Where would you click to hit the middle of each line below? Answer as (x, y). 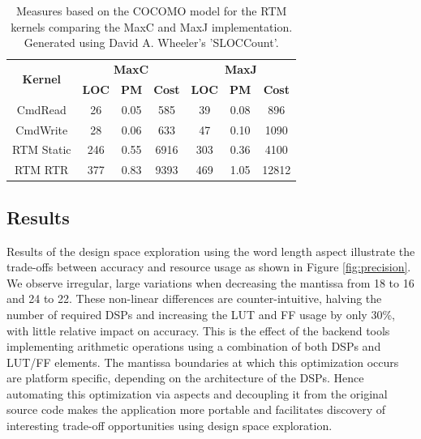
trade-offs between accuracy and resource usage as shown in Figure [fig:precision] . (209, 267)
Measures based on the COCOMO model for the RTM (151, 11)
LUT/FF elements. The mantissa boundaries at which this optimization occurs (203, 362)
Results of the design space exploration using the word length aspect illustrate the (211, 251)
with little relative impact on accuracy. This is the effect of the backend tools (198, 330)
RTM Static (42, 149)
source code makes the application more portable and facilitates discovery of (196, 409)
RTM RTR (42, 170)
